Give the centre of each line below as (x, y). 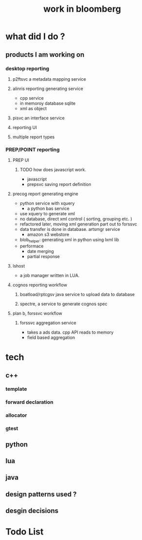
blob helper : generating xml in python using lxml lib (69, 240)
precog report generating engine (45, 194)
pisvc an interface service (38, 118)
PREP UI (21, 160)
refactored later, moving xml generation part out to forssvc (79, 224)
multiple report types (34, 137)
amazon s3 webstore (48, 235)
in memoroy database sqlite (48, 103)
